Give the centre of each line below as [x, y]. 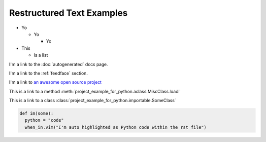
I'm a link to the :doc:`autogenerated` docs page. [59, 64]
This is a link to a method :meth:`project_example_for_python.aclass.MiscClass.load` [95, 91]
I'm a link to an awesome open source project [55, 82]
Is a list [41, 55]
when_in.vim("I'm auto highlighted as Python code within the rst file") [116, 127]
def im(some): [36, 114]
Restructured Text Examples [68, 13]
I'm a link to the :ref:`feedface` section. [49, 73]
